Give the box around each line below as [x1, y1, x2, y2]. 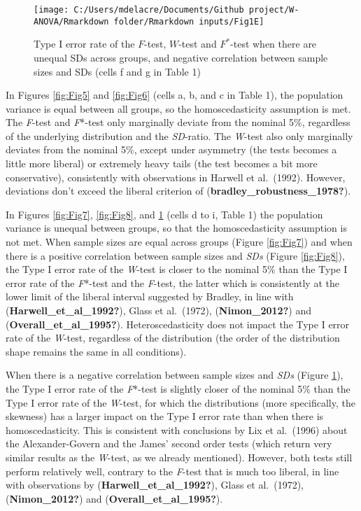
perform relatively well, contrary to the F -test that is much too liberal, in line [6, 463, 339, 478]
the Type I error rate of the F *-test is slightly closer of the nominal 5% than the [6, 381, 351, 395]
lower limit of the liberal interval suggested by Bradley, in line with [6, 289, 294, 304]
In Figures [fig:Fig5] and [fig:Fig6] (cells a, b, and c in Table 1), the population [6, 87, 344, 102]
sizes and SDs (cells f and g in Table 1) [34, 64, 201, 78]
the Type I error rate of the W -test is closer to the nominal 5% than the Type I [6, 262, 348, 276]
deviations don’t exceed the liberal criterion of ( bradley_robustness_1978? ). [6, 183, 351, 198]
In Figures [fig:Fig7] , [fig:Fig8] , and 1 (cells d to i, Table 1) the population [6, 206, 323, 221]
